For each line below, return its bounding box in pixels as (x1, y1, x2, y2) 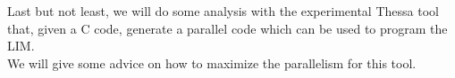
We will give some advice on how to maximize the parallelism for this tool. (7, 53, 417, 72)
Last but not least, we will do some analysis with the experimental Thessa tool (7, 2, 439, 19)
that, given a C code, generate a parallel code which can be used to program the (7, 19, 448, 37)
